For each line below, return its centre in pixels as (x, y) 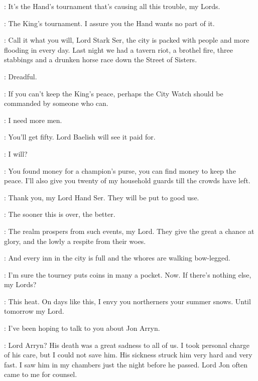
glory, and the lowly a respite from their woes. (75, 241)
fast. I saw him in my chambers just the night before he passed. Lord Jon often (126, 364)
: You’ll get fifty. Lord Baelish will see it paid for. (80, 137)
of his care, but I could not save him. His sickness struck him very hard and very (128, 355)
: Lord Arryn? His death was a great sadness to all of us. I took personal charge (127, 345)
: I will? (16, 153)
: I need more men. (33, 120)
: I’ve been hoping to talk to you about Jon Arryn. (82, 328)
